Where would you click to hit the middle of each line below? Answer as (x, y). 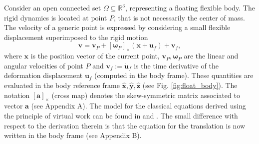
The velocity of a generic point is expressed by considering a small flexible (117, 27)
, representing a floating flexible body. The (190, 7)
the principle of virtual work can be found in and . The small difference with (121, 115)
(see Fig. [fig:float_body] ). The (190, 85)
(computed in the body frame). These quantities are (174, 75)
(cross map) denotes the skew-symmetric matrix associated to (146, 95)
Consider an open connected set (53, 7)
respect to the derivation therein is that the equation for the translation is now (125, 125)
